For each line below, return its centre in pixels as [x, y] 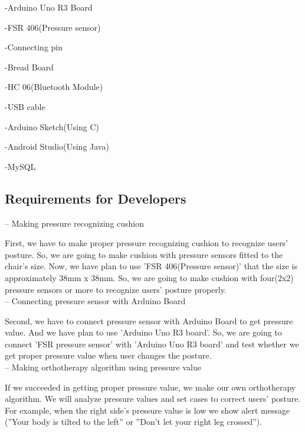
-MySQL [20, 166]
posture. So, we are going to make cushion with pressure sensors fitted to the [144, 254]
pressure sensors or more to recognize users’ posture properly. [116, 289]
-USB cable [25, 106]
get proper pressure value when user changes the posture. [108, 355]
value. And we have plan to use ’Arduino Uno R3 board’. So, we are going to [143, 332]
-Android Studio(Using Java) [57, 146]
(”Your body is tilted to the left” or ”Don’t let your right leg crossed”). [134, 422]
